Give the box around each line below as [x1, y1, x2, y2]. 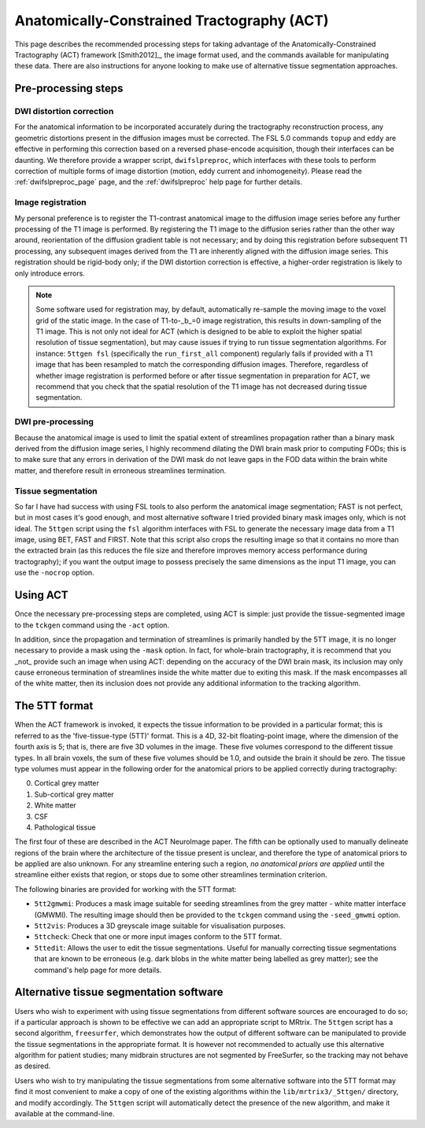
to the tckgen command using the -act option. [14, 620, 169, 630]
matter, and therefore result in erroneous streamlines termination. [14, 465, 227, 475]
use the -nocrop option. [14, 568, 94, 578]
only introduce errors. [14, 268, 86, 278]
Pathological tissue [34, 823, 96, 832]
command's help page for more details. [34, 965, 162, 975]
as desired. [14, 1061, 51, 1071]
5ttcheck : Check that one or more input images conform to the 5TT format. [34, 932, 283, 941]
